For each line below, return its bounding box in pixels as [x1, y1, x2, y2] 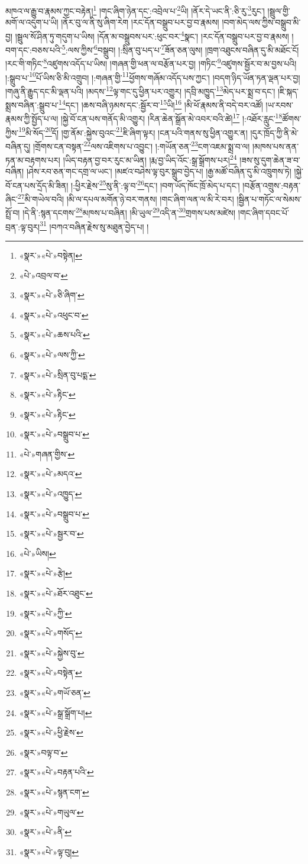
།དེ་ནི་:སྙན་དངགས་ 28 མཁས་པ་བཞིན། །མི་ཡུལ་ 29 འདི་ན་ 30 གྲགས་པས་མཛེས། [22, 205, 236, 219]
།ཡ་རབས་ [265, 98, 293, 111]
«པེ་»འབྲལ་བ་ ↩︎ [19, 269, 68, 281]
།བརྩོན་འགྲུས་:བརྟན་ [242, 179, 301, 191]
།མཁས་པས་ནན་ [252, 140, 299, 152]
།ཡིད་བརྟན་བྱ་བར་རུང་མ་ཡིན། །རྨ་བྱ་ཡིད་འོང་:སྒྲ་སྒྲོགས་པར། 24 [63, 152, 237, 166]
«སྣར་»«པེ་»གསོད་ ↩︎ [19, 627, 83, 639]
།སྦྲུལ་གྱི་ [267, 4, 290, 17]
